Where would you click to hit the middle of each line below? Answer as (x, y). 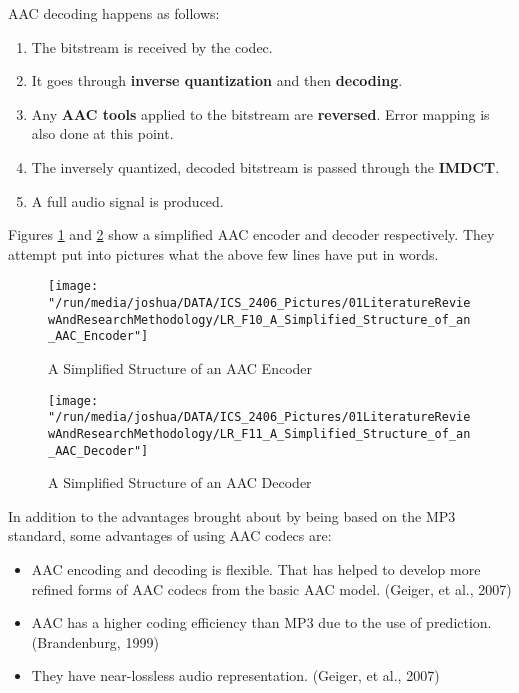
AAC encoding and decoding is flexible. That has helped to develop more (256, 568)
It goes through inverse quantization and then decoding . (217, 80)
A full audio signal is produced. (127, 200)
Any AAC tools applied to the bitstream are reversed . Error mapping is (260, 113)
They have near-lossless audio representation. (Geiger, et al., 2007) (235, 675)
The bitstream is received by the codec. (152, 46)
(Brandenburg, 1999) (95, 641)
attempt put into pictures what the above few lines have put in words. (223, 253)
